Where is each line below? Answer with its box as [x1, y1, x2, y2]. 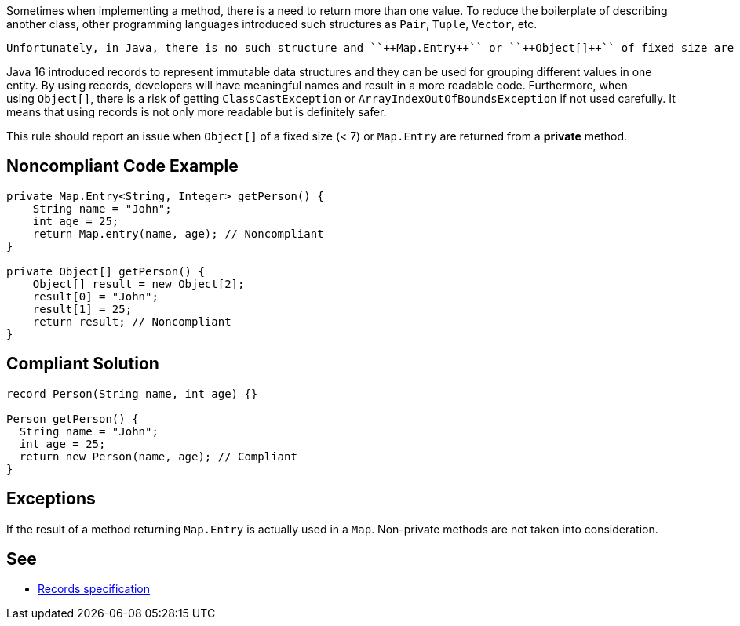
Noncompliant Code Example [6, 156, 239, 177]
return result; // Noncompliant [32, 315, 231, 328]
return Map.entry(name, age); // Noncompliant [32, 227, 324, 240]
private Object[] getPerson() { [6, 264, 205, 278]
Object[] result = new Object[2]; [32, 277, 245, 290]
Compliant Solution [6, 354, 159, 374]
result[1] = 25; [32, 302, 133, 315]
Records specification [38, 582, 151, 596]
